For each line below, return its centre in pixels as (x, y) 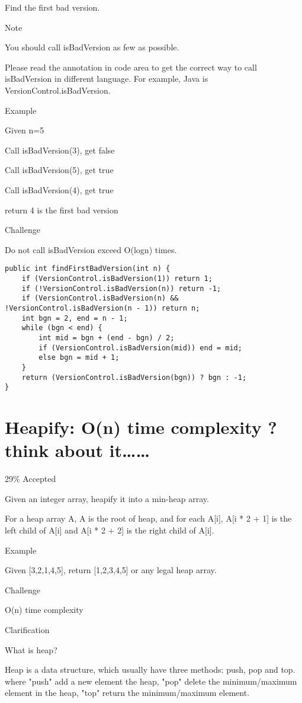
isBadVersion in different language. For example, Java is (107, 79)
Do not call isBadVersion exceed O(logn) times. (91, 249)
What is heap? (31, 649)
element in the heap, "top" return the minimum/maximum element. (127, 693)
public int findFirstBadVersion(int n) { (88, 269)
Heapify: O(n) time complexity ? (141, 427)
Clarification (27, 629)
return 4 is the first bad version (62, 210)
